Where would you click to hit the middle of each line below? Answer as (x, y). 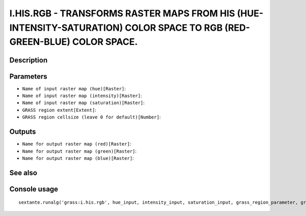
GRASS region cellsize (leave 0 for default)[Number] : (91, 117)
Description (29, 60)
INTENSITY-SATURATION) (66, 28)
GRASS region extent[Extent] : (59, 110)
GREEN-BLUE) (40, 42)
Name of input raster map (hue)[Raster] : (74, 88)
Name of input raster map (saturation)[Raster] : (83, 103)
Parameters (28, 76)
